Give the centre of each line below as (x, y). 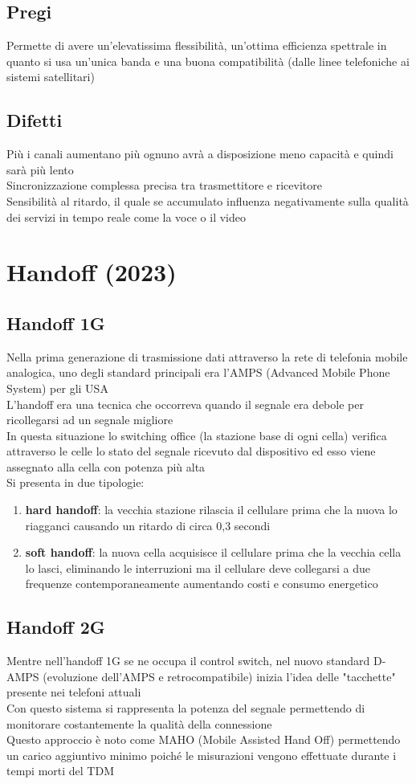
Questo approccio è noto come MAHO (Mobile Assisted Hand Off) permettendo (204, 739)
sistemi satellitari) (51, 77)
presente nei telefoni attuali (74, 692)
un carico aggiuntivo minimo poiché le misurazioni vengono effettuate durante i (202, 755)
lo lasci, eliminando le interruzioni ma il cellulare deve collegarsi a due (198, 568)
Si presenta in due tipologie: (75, 482)
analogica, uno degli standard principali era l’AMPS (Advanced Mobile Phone (198, 372)
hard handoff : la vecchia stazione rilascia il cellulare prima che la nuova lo (211, 510)
